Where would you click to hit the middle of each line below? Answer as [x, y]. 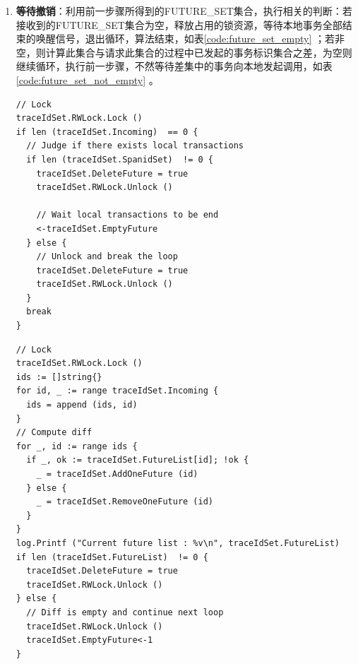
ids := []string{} [59, 377]
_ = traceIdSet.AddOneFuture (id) [117, 474]
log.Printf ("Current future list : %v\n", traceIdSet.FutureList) [178, 543]
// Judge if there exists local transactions [135, 146]
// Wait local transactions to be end [127, 215]
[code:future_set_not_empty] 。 [87, 79]
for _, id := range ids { [77, 446]
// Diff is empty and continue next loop [125, 612]
